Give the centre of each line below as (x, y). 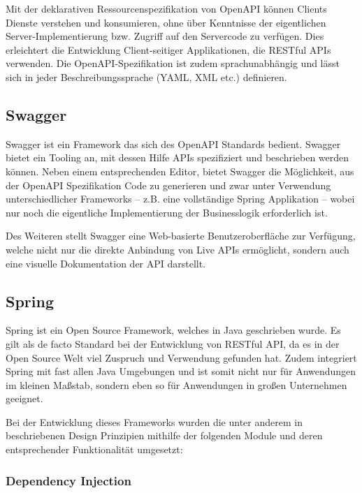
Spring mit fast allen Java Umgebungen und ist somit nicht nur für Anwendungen (181, 371)
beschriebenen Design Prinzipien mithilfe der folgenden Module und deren (164, 435)
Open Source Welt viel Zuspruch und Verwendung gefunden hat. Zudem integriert (181, 357)
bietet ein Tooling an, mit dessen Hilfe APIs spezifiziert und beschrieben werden (178, 157)
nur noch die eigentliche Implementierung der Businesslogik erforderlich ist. (167, 212)
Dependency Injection (68, 480)
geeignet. (24, 398)
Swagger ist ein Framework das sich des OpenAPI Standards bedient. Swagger (173, 144)
